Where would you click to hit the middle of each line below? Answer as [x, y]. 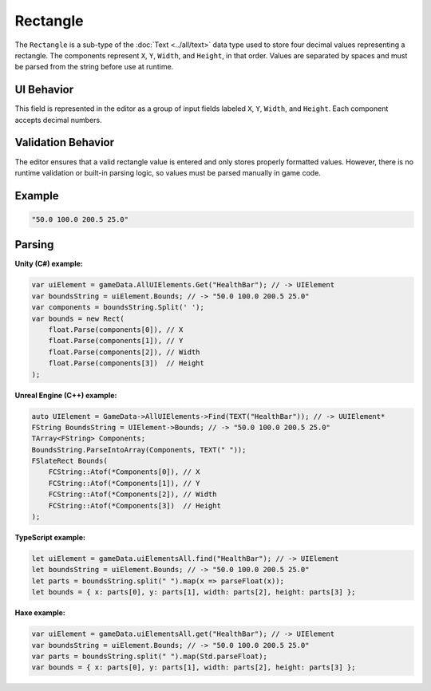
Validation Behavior [65, 142]
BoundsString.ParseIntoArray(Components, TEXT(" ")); [139, 450]
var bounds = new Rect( [78, 318]
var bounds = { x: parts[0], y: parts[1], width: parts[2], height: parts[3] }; [194, 667]
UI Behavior [44, 90]
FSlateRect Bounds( [69, 461]
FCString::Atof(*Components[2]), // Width [132, 494]
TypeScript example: [50, 537]
